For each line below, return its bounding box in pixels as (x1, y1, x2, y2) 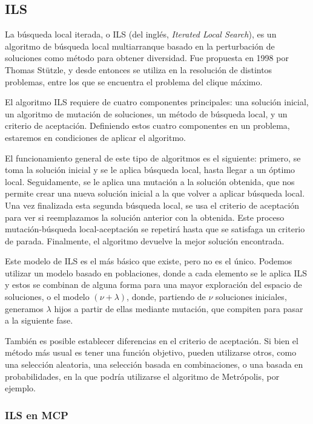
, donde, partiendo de (127, 290, 206, 303)
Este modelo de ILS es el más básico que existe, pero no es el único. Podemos (5, 255, 292, 267)
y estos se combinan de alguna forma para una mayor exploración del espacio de (5, 278, 302, 291)
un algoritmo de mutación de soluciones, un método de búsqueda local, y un (5, 107, 288, 120)
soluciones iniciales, (216, 290, 287, 303)
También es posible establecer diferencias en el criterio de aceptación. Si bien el (5, 334, 298, 347)
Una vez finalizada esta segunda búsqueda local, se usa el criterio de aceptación (5, 198, 300, 211)
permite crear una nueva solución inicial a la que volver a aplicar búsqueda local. (5, 187, 305, 200)
